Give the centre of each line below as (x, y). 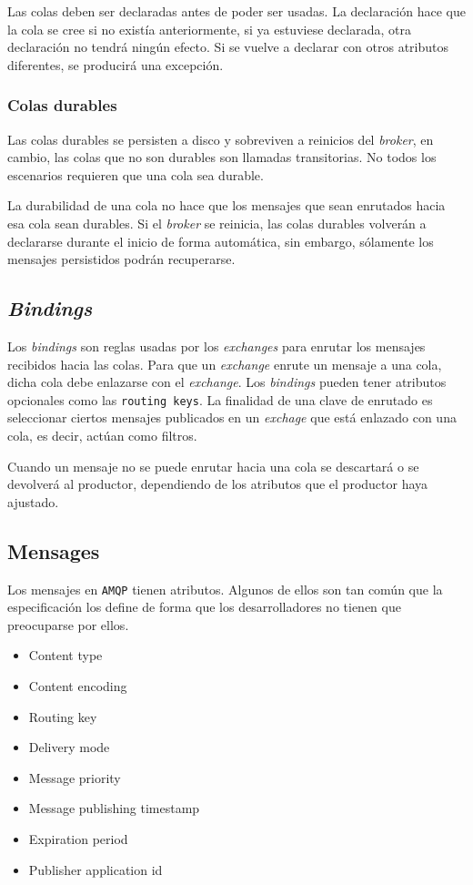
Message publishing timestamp (114, 808)
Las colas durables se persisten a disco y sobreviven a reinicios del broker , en (221, 139)
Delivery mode (69, 747)
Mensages (54, 550)
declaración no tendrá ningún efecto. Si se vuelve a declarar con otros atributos (228, 47)
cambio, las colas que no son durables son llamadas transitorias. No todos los (222, 157)
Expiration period (78, 838)
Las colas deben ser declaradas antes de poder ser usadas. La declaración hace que (236, 11)
